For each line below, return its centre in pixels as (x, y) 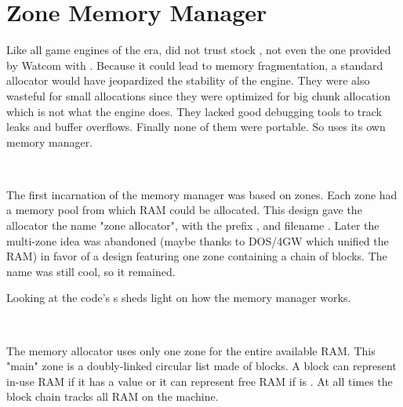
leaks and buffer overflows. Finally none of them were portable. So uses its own (196, 127)
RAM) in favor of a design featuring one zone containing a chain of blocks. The (197, 256)
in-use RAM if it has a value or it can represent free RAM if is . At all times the (200, 381)
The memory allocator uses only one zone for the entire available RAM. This (191, 350)
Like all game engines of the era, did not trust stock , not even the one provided (199, 50)
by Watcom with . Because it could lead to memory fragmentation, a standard (195, 65)
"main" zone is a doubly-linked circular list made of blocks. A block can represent (201, 366)
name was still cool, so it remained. (91, 271)
